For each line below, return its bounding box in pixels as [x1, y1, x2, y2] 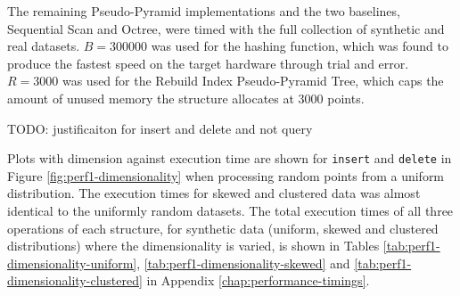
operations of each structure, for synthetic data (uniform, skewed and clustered [7, 218, 439, 237]
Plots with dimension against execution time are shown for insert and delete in [7, 149, 452, 168]
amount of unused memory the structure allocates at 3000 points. [7, 88, 365, 107]
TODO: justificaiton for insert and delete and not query [7, 119, 313, 137]
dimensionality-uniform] [7, 253, 137, 272]
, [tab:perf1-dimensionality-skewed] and [136, 253, 350, 272]
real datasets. [7, 37, 80, 55]
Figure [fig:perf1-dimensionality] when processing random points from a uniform [7, 166, 445, 185]
